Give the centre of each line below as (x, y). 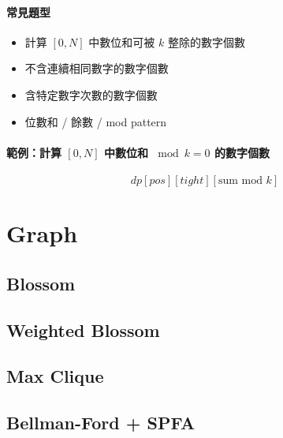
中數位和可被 (122, 41)
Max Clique (55, 376)
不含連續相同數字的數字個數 (97, 68)
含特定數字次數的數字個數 (91, 94)
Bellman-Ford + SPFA (101, 423)
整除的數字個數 (206, 41)
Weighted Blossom (83, 329)
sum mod (240, 180)
